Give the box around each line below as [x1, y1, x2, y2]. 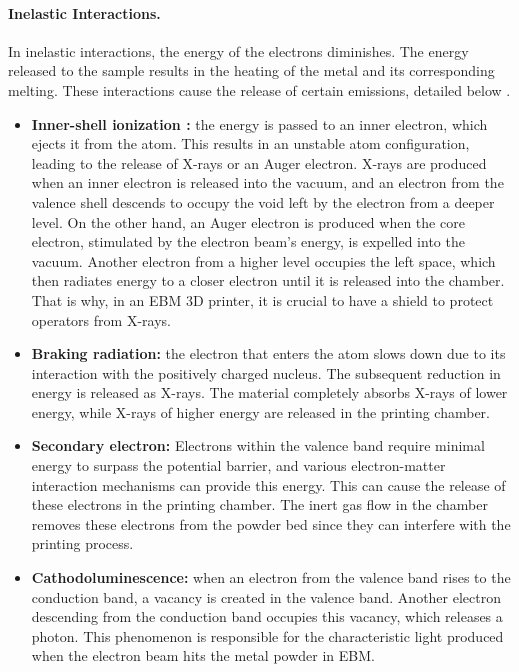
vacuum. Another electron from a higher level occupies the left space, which [31, 250, 496, 271]
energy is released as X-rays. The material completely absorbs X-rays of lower [31, 382, 508, 403]
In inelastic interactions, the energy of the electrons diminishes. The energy [8, 40, 469, 61]
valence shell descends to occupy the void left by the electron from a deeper [31, 191, 495, 212]
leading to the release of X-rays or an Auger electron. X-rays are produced [31, 152, 487, 173]
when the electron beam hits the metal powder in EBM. [31, 645, 375, 666]
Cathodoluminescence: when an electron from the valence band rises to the [31, 567, 511, 588]
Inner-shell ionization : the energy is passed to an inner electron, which [31, 113, 488, 134]
